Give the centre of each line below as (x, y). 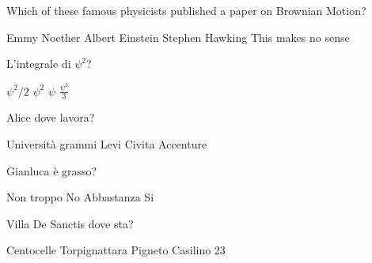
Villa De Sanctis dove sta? (70, 223)
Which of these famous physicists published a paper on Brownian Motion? (186, 10)
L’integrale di (39, 64)
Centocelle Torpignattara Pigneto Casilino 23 (116, 250)
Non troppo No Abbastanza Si (80, 197)
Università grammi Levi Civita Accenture (107, 144)
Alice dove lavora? (51, 117)
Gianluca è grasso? (52, 170)
